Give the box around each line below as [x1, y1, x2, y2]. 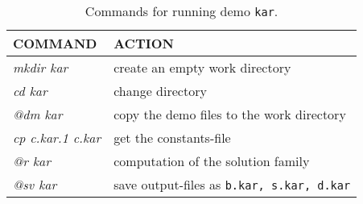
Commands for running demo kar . [85, 2, 278, 20]
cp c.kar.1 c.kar [13, 128, 101, 147]
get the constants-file [113, 128, 231, 147]
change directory [113, 81, 207, 100]
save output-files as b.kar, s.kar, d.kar [113, 175, 351, 194]
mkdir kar [13, 58, 68, 77]
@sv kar [13, 175, 57, 194]
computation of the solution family [113, 152, 310, 170]
